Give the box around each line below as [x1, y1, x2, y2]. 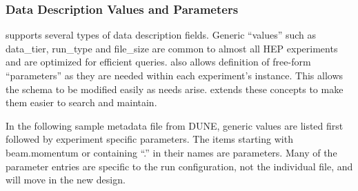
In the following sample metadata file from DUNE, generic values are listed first [6, 118, 344, 132]
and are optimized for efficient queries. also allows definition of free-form [6, 54, 311, 69]
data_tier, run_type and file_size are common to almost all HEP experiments [6, 41, 338, 55]
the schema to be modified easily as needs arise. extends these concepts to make [6, 81, 344, 96]
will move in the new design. [6, 172, 126, 187]
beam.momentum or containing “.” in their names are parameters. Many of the [6, 145, 337, 159]
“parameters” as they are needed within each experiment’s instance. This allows [6, 68, 344, 82]
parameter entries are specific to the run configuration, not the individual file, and [6, 159, 353, 173]
